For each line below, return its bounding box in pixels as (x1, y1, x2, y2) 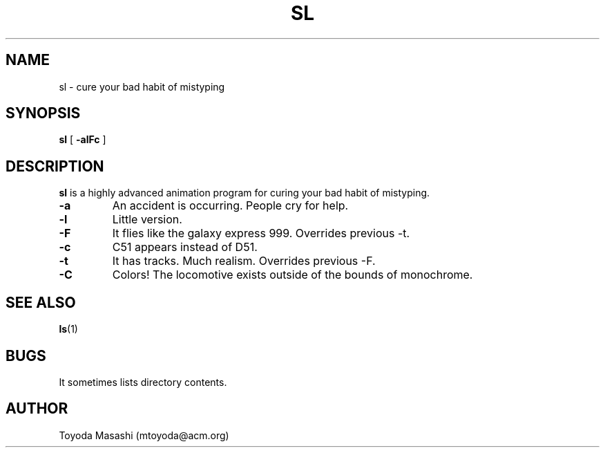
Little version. (112, 212, 182, 227)
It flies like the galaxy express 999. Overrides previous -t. (112, 226, 410, 241)
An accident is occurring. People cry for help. (112, 198, 349, 213)
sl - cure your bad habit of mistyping (59, 80, 225, 93)
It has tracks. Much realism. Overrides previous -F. (112, 254, 376, 268)
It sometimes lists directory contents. (59, 376, 227, 388)
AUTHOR (6, 400, 68, 418)
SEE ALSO (6, 293, 76, 311)
